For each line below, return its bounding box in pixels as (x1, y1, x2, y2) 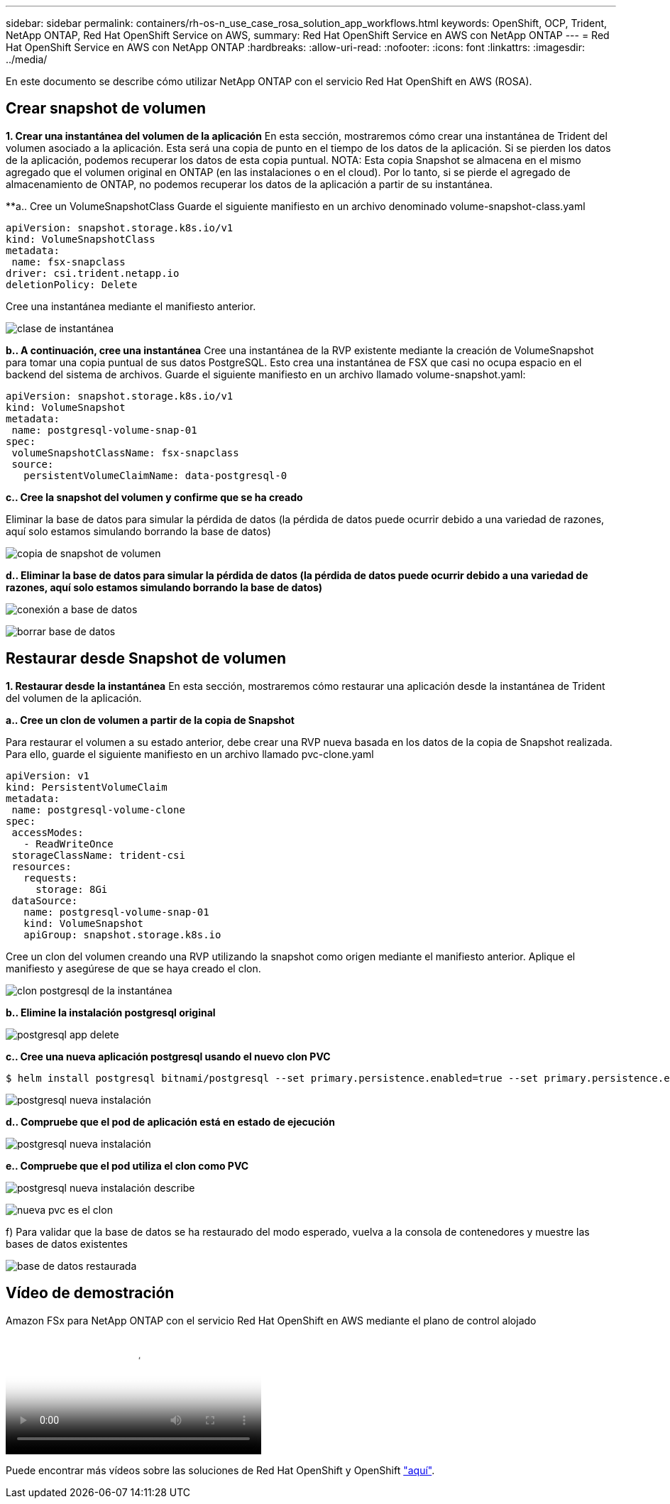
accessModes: (11, 826, 84, 838)
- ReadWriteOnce (23, 838, 114, 850)
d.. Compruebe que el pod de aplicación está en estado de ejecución (6, 1115, 335, 1128)
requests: (23, 872, 78, 884)
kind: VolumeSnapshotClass (6, 233, 155, 245)
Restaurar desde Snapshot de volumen (6, 649, 287, 668)
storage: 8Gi (35, 883, 108, 895)
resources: (11, 860, 72, 872)
